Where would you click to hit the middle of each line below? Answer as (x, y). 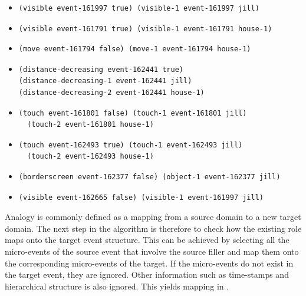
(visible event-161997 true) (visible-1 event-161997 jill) (139, 8)
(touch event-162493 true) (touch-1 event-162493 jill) (131, 145)
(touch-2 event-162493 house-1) (91, 157)
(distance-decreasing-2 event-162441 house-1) (111, 92)
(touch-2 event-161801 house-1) (91, 125)
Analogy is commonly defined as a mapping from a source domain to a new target (153, 217)
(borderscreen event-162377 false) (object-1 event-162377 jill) (149, 177)
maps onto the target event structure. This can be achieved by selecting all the (147, 240)
